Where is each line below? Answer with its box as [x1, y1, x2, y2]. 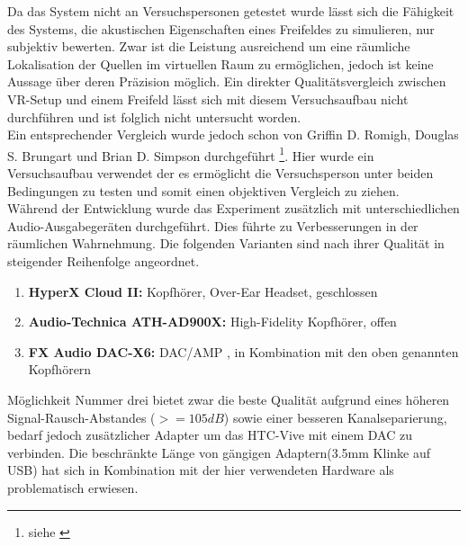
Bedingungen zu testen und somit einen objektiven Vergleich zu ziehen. [7, 181, 400, 200]
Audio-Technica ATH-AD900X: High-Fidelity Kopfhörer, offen [28, 312, 397, 331]
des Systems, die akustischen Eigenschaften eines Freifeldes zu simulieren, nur [7, 19, 435, 38]
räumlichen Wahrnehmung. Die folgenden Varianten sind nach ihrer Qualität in [7, 234, 445, 253]
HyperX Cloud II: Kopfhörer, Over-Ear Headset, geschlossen [28, 282, 378, 300]
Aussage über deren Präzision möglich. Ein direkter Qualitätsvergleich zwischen [7, 72, 446, 91]
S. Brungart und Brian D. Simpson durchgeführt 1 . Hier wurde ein [7, 143, 374, 165]
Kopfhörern [28, 360, 92, 379]
